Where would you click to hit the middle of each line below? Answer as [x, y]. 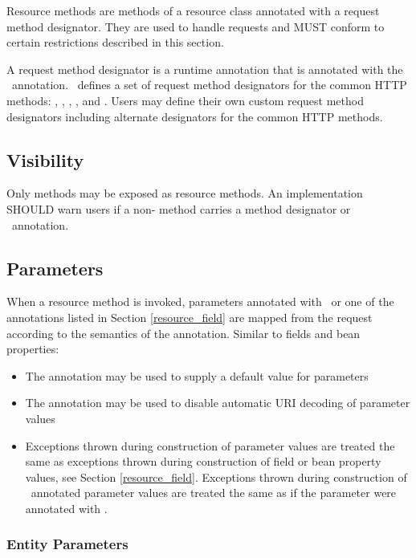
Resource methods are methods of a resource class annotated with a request [193, 10]
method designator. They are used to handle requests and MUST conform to [196, 26]
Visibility [45, 159]
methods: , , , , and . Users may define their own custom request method [185, 100]
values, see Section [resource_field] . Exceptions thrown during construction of [216, 477]
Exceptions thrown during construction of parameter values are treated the [210, 445]
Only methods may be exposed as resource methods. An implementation [185, 193]
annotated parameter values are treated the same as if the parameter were [214, 493]
